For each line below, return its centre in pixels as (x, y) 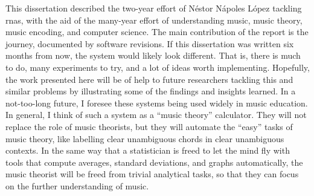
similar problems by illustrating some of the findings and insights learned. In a (151, 91)
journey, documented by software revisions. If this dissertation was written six (150, 43)
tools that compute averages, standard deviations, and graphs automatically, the (154, 162)
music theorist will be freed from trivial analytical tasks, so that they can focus (152, 174)
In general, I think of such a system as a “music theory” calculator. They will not (156, 115)
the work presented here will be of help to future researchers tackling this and (149, 79)
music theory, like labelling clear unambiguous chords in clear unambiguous (145, 138)
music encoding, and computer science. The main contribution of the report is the (157, 32)
